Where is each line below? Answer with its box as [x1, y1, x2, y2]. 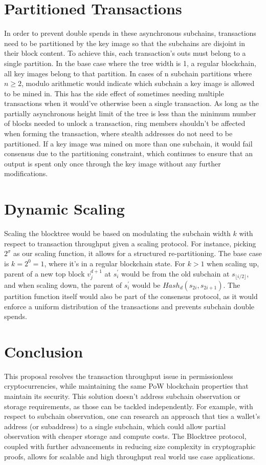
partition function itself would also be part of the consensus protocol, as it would [4, 290, 258, 301]
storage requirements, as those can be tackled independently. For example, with [4, 400, 253, 411]
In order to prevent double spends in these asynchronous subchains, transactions [4, 28, 256, 38]
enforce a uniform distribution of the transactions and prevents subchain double [4, 301, 255, 311]
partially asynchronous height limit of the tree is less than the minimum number [4, 108, 256, 118]
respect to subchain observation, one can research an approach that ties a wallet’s [4, 411, 260, 421]
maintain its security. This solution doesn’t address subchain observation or [4, 391, 241, 401]
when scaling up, [207, 258, 259, 268]
